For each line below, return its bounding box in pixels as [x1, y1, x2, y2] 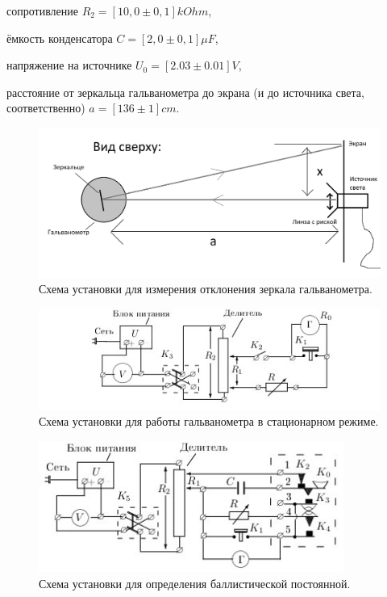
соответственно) [6, 99, 85, 116]
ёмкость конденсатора [6, 29, 113, 46]
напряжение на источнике [6, 57, 132, 74]
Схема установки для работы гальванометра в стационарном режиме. [39, 413, 379, 430]
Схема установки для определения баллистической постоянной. [39, 574, 351, 591]
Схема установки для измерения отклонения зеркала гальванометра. [39, 280, 372, 297]
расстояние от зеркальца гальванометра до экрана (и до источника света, [6, 83, 364, 100]
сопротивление [6, 2, 78, 19]
